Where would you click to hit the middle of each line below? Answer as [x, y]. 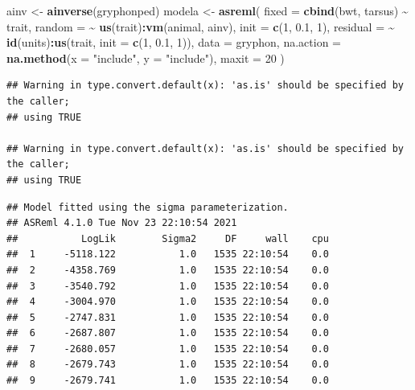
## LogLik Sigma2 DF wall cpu [168, 238]
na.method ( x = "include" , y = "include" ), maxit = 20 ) [146, 57]
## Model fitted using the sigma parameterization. [148, 207]
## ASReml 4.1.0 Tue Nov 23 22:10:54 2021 [122, 223]
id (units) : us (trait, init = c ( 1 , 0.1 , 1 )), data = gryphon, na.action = [174, 42]
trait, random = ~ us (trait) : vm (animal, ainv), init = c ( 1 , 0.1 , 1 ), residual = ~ [201, 26]
